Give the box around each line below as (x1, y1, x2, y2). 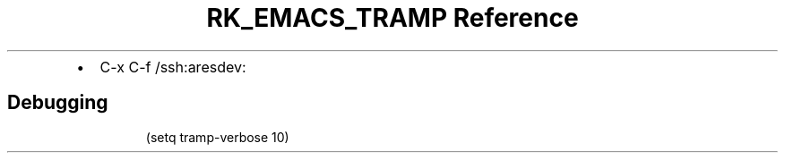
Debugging (7, 91, 108, 114)
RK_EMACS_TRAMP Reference (206, 3, 579, 33)
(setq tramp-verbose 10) (145, 129, 289, 145)
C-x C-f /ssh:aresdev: (99, 57, 246, 76)
